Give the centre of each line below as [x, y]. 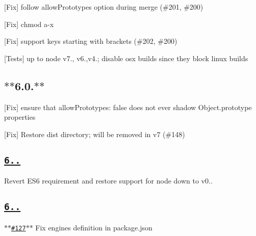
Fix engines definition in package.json [94, 227]
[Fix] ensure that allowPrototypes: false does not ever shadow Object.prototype [128, 107]
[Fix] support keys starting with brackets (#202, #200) [91, 41]
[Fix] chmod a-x [29, 24]
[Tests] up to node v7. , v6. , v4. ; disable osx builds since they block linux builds [126, 58]
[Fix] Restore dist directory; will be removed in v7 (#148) [95, 134]
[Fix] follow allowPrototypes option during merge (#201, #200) [104, 7]
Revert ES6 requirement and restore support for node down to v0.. [108, 181]
